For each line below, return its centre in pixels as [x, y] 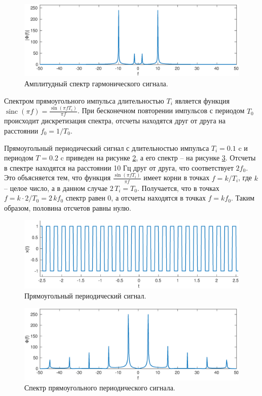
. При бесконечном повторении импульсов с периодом [161, 110]
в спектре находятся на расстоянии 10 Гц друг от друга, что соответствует [119, 167]
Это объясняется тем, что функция [58, 177]
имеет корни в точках [177, 177]
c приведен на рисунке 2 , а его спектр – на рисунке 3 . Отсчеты [158, 158]
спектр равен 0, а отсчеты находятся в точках [136, 198]
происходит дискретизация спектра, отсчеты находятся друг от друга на [115, 121]
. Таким [243, 198]
